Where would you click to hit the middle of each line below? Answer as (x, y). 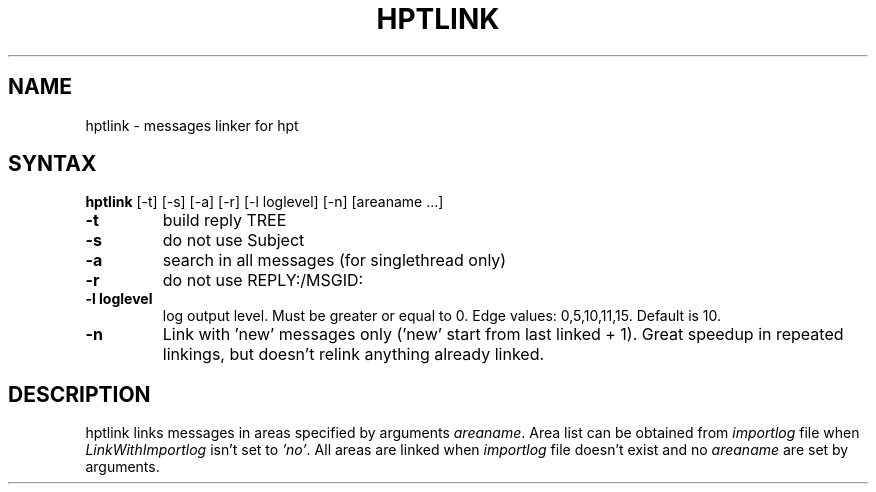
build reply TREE (224, 220)
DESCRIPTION (79, 394)
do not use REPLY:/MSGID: (263, 280)
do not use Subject (233, 240)
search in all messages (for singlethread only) (334, 260)
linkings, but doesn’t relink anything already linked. (353, 354)
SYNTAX (52, 164)
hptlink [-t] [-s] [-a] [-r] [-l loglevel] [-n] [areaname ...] (264, 202)
